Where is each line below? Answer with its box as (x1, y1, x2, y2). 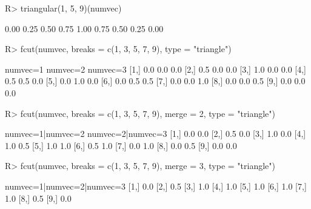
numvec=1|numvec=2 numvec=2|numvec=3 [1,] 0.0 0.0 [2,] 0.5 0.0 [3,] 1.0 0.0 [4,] (5, 127, 306, 140)
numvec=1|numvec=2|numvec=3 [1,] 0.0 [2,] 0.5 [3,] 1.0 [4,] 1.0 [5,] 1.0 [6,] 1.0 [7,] (5, 179, 307, 192)
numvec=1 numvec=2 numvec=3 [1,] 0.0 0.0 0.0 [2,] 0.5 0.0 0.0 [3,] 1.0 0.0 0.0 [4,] (5, 62, 306, 75)
